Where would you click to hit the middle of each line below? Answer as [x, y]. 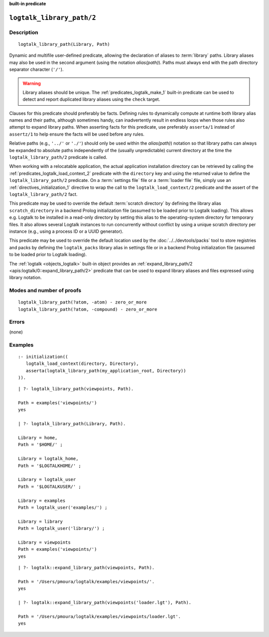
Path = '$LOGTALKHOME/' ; [50, 466]
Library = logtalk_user [47, 479]
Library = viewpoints [44, 542]
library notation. [25, 278]
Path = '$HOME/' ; [41, 445]
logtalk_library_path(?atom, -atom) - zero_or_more [82, 302]
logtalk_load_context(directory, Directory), [82, 364]
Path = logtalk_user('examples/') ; [63, 507]
